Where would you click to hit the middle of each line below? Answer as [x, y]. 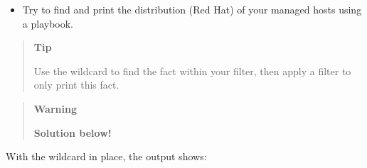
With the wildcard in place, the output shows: [106, 156]
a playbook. [48, 23]
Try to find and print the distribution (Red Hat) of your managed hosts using [192, 9]
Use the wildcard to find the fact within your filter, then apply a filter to [192, 71]
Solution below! [73, 132]
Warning [55, 108]
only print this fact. [76, 85]
